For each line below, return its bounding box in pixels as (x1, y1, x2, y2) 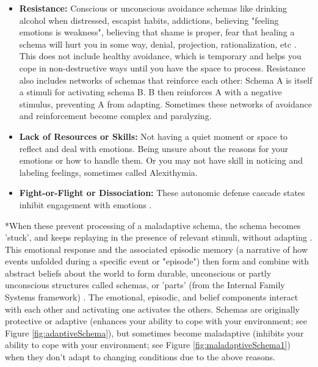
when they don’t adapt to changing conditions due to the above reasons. (5, 351, 275, 363)
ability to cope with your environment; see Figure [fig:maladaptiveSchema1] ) (5, 338, 291, 351)
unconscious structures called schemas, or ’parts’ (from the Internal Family (5, 278, 285, 291)
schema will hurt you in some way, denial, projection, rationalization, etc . (19, 37, 297, 50)
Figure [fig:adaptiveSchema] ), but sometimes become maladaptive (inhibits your (5, 326, 304, 339)
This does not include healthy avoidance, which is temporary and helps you (19, 49, 302, 62)
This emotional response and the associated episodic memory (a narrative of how (5, 242, 308, 255)
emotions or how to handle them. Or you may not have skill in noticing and (19, 154, 303, 167)
